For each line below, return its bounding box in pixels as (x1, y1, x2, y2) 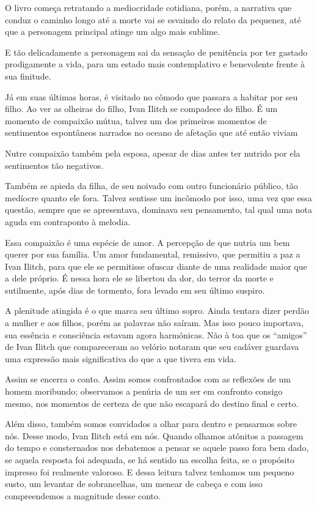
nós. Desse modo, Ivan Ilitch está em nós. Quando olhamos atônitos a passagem (5, 429, 304, 442)
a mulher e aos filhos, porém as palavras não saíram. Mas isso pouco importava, (5, 316, 304, 329)
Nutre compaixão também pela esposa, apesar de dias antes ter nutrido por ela (5, 146, 301, 159)
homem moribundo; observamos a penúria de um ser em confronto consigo (5, 385, 283, 398)
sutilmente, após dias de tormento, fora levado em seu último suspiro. (5, 283, 265, 296)
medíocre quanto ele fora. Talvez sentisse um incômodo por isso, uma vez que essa (5, 191, 312, 204)
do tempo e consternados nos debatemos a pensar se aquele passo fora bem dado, (5, 441, 309, 454)
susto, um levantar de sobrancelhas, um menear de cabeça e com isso (5, 477, 263, 490)
